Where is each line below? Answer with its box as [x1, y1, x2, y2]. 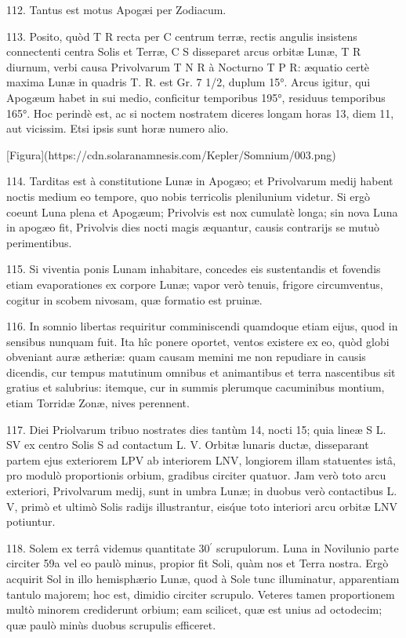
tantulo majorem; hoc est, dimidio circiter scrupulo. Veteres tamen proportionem [6, 585, 395, 602]
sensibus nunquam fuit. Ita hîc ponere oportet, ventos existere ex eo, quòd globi [6, 333, 390, 349]
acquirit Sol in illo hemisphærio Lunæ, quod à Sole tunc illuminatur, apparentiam [6, 571, 400, 586]
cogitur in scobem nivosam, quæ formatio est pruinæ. [6, 291, 263, 308]
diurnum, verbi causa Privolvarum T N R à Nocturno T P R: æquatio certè [6, 58, 370, 75]
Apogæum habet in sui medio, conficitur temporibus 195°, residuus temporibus [6, 89, 386, 105]
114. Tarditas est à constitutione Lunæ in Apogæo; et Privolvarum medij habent [6, 173, 393, 189]
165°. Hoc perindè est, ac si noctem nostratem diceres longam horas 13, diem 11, [6, 104, 394, 121]
